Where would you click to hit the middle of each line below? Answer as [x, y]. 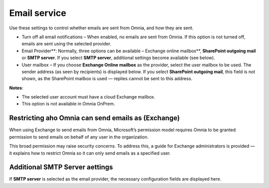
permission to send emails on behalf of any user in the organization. [79, 137]
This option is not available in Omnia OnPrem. [68, 104]
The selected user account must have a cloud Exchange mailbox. [88, 97]
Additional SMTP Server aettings [61, 167]
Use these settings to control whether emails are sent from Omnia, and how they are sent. [101, 28]
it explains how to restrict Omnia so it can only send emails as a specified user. [90, 153]
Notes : [16, 88]
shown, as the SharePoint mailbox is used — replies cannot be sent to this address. [107, 79]
